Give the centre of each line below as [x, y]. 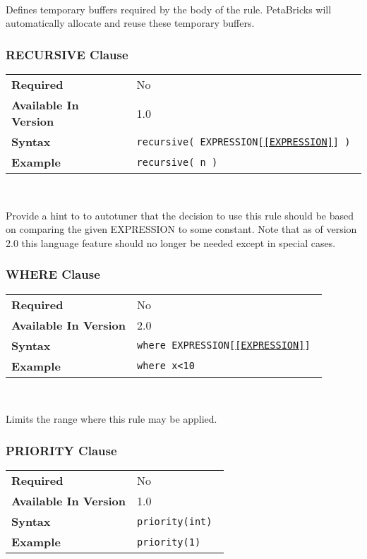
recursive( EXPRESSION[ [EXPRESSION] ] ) [243, 142]
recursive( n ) [177, 162]
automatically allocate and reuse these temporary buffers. [130, 23]
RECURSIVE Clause [67, 54]
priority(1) [169, 542]
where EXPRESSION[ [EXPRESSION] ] [224, 345]
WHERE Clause [53, 274]
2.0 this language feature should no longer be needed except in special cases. [171, 242]
